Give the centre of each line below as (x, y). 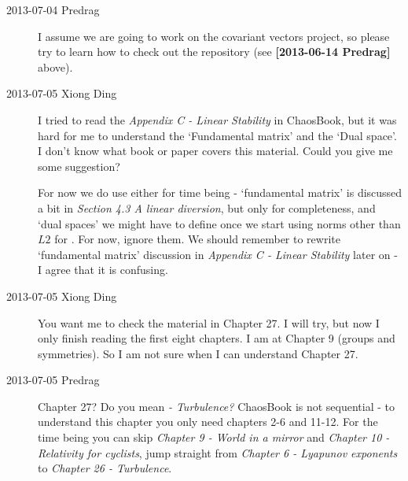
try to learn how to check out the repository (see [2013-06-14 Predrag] (214, 52)
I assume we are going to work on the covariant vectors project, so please (214, 36)
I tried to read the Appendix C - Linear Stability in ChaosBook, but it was (217, 119)
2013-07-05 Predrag (53, 380)
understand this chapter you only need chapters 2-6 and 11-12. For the (208, 422)
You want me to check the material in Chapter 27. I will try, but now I (209, 322)
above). (55, 67)
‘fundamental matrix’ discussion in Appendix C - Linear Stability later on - (218, 254)
